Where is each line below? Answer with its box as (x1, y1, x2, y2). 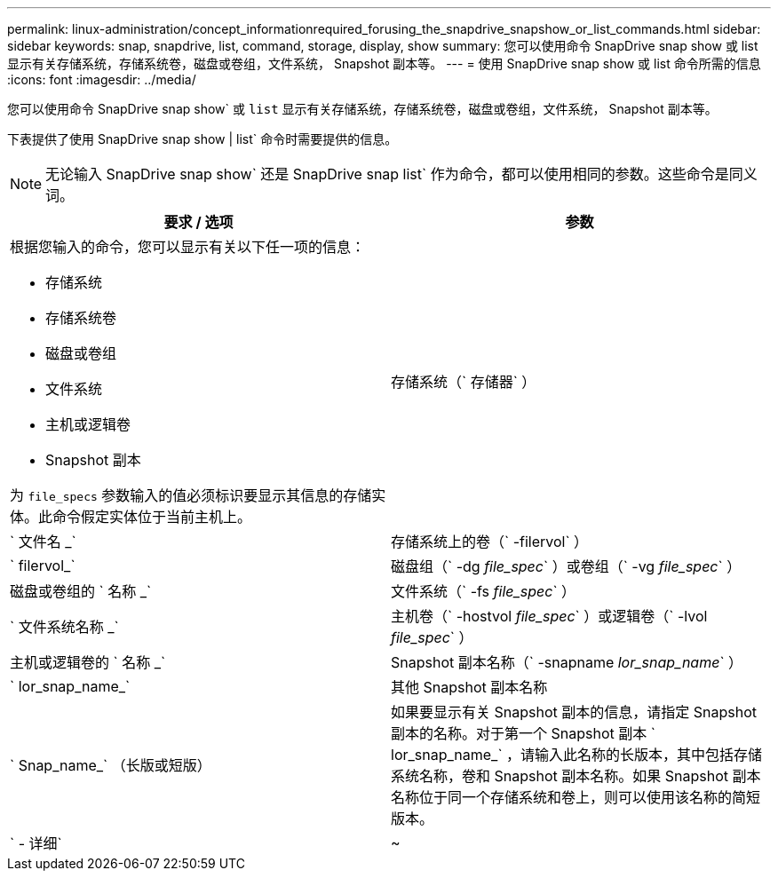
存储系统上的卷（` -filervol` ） (391, 533, 589, 550)
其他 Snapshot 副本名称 (391, 678, 548, 696)
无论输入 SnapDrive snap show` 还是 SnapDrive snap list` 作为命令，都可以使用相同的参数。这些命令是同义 (45, 165, 758, 183)
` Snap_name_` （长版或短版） (10, 756, 211, 774)
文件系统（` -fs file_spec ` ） (391, 582, 576, 600)
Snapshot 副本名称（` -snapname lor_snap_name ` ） (391, 653, 743, 671)
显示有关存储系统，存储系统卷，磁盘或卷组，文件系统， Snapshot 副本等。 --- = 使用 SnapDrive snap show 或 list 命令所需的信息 (7, 56, 761, 71)
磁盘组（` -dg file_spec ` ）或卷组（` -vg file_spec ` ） (391, 558, 742, 575)
